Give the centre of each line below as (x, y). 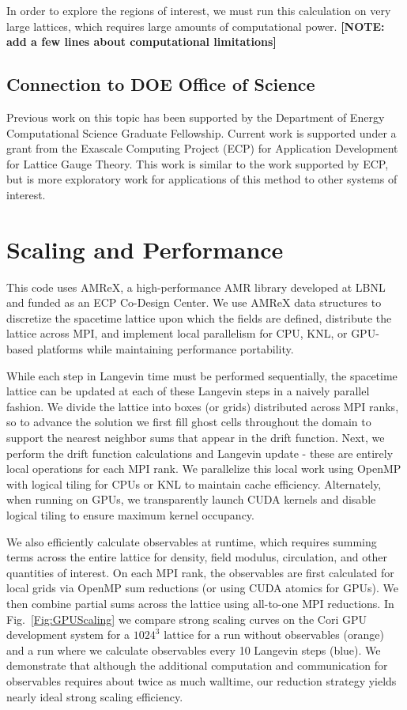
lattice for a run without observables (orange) (274, 634)
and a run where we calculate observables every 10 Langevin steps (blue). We (194, 650)
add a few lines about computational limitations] (141, 42)
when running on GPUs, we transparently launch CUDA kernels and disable (191, 499)
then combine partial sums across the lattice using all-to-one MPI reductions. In (200, 603)
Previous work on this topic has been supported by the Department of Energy (196, 117)
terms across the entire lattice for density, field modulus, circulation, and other (197, 557)
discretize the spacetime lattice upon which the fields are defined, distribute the (199, 317)
